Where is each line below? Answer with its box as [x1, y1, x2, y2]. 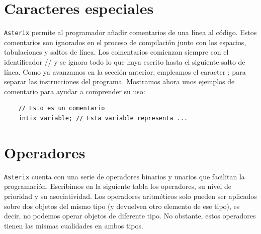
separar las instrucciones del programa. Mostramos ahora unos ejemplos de [4, 76, 235, 87]
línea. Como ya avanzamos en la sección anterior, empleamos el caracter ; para [4, 66, 246, 77]
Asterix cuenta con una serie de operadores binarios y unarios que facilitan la [4, 171, 245, 181]
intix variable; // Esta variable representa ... [18, 114, 188, 122]
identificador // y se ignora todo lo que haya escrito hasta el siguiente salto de [4, 56, 245, 67]
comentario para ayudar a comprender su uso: [4, 86, 145, 96]
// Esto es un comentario [18, 105, 105, 112]
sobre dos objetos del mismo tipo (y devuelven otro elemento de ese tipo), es [4, 200, 240, 211]
